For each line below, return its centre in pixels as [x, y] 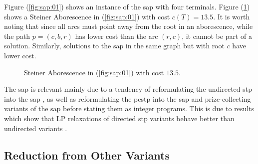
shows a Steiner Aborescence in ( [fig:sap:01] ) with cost [87, 16]
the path [17, 36]
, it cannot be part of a [217, 36]
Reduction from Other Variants [87, 155]
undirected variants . [36, 128]
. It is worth [232, 16]
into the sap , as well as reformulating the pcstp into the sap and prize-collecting [128, 98]
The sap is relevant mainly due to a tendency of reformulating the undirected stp [128, 89]
